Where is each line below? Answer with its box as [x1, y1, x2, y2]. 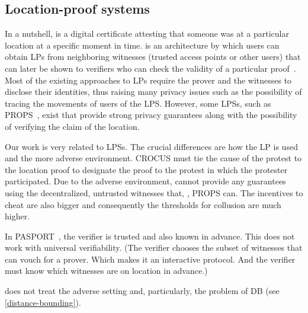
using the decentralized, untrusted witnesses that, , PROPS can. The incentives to [5, 186, 303, 199]
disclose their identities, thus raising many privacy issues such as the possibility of [5, 85, 302, 98]
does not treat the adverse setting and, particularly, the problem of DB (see [5, 285, 280, 297]
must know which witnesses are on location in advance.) [5, 264, 208, 277]
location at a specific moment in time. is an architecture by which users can [5, 39, 280, 51]
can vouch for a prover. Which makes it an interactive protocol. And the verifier [5, 253, 296, 265]
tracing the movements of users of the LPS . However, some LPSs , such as [5, 97, 271, 109]
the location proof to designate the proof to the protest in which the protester [5, 163, 288, 175]
